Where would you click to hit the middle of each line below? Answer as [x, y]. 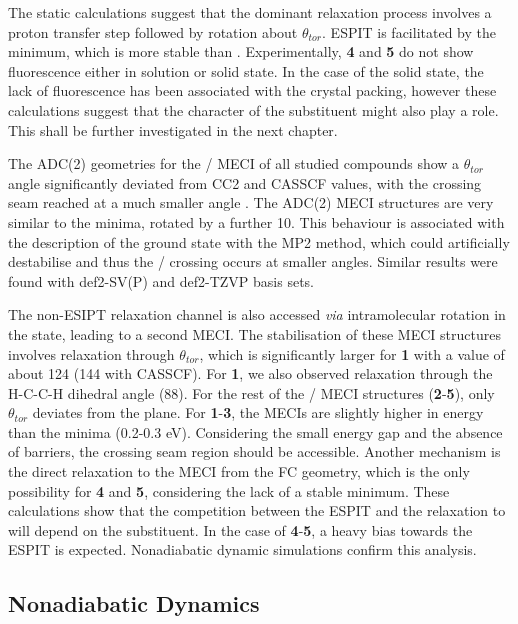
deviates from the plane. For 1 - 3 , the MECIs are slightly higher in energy [258, 412]
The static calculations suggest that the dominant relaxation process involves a [250, 12]
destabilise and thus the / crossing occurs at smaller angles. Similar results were [253, 261]
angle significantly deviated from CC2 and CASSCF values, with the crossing [245, 182]
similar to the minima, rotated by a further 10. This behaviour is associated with [256, 221]
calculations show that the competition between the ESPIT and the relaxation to [257, 510]
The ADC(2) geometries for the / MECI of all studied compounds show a [234, 163]
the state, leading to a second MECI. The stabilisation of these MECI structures [254, 333]
